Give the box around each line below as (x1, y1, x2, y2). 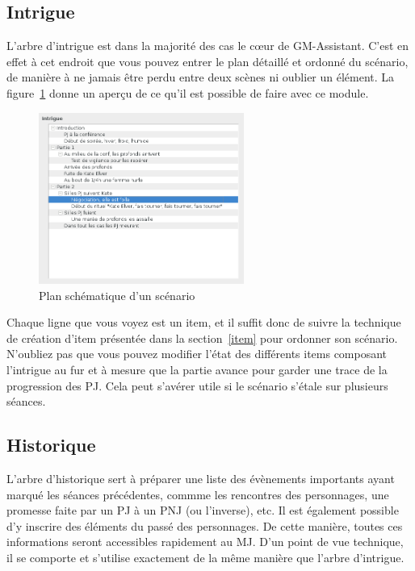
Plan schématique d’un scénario (39, 286, 195, 303)
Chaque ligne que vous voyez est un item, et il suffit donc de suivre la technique (6, 314, 401, 331)
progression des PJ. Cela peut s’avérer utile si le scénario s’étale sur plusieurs (6, 377, 388, 394)
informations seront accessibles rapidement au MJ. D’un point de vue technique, (6, 533, 404, 550)
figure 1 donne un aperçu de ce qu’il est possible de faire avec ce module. (6, 84, 369, 101)
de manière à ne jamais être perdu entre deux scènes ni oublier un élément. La (6, 69, 395, 85)
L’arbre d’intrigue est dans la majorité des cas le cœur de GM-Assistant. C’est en (6, 37, 409, 54)
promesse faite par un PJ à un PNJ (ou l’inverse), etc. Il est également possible (6, 502, 399, 519)
